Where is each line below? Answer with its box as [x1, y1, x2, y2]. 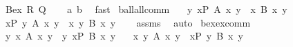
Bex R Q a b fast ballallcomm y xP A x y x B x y [5, 2, 287, 16]
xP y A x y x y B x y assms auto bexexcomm [5, 15, 251, 29]
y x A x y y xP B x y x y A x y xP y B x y [5, 29, 243, 43]
